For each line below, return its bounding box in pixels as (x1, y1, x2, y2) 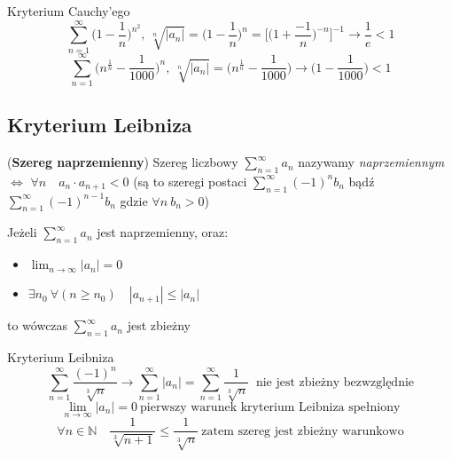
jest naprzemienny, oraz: (97, 223, 229, 241)
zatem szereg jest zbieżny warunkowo (201, 424, 404, 438)
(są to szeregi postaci (133, 171, 247, 190)
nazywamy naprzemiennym (298, 153, 445, 171)
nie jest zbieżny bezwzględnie (255, 375, 415, 389)
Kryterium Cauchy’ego (7, 2, 130, 20)
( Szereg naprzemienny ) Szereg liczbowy (7, 153, 238, 171)
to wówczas (7, 316, 68, 335)
